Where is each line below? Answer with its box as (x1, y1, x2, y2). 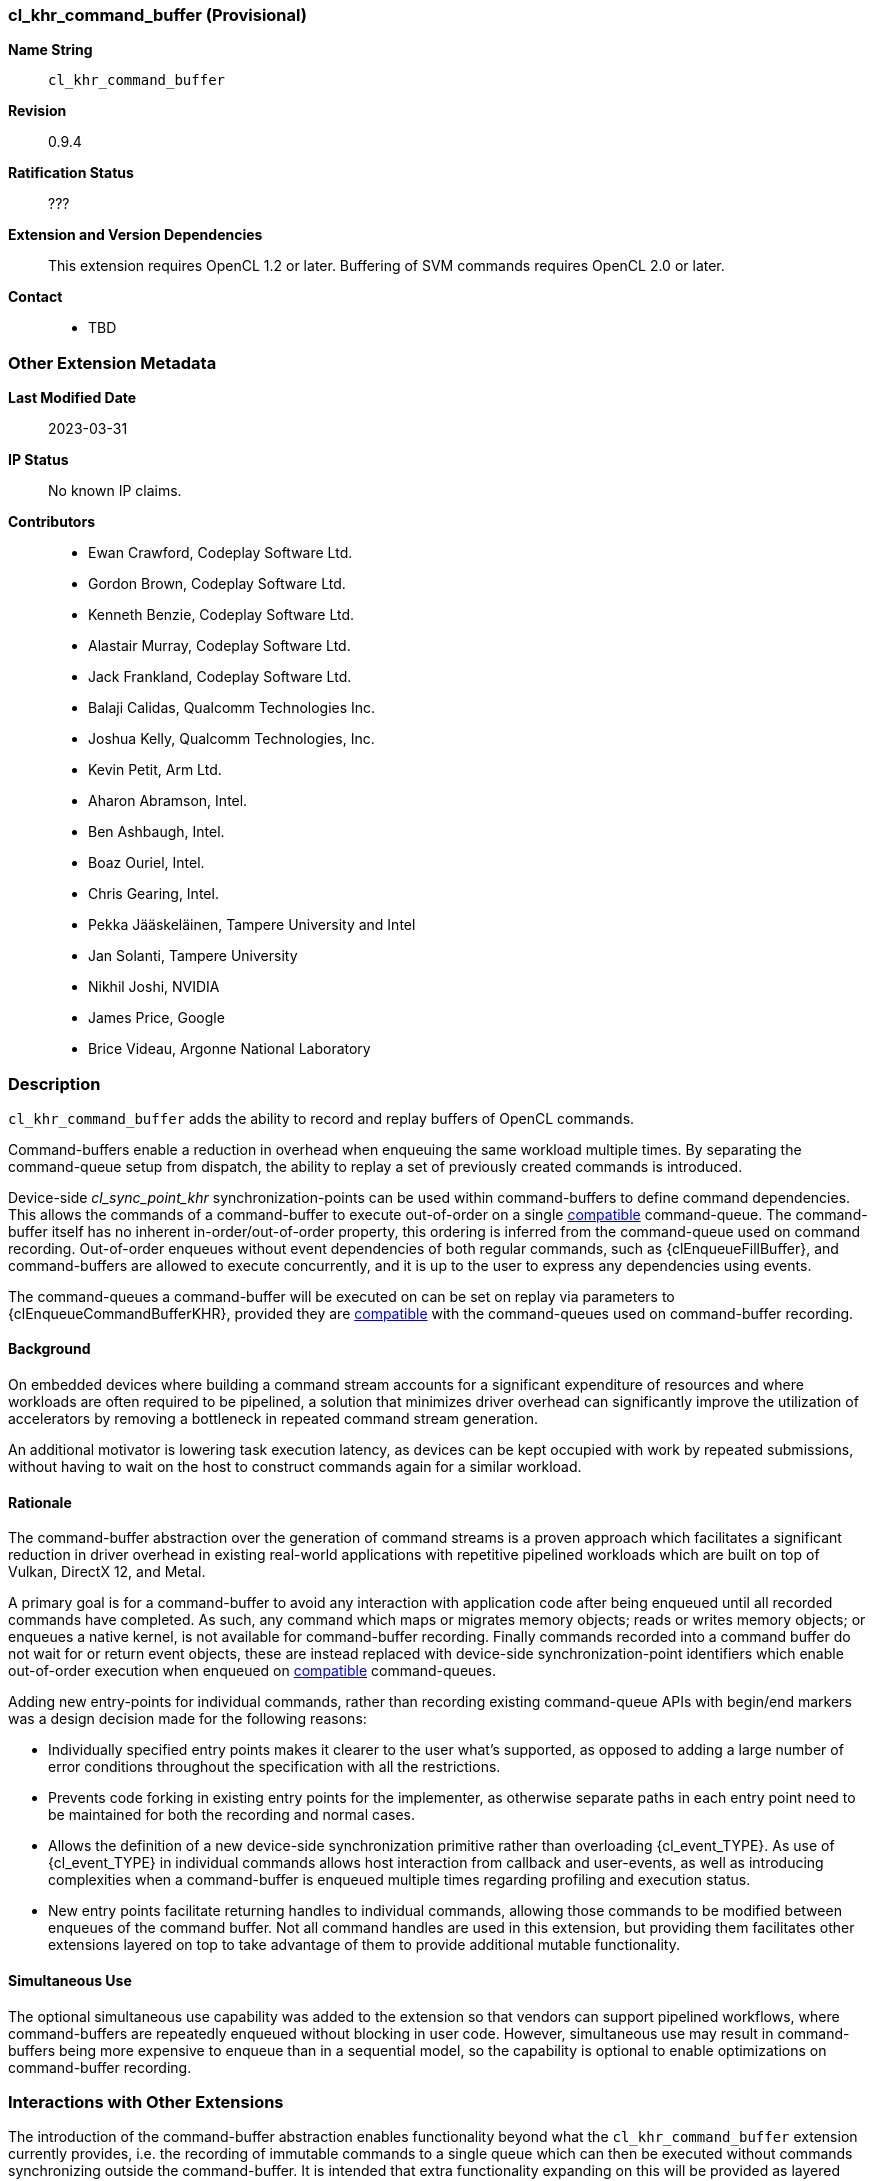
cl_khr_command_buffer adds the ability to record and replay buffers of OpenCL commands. (8, 1109, 635, 1127)
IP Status (8, 451, 69, 469)
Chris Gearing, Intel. (88, 885, 219, 903)
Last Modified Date (8, 389, 137, 407)
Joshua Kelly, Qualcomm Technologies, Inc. (88, 730, 375, 748)
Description (8, 1073, 101, 1094)
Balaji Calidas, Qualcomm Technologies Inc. (88, 699, 376, 717)
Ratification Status (8, 164, 134, 182)
